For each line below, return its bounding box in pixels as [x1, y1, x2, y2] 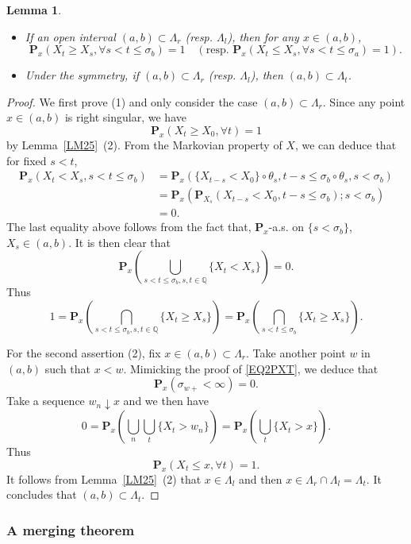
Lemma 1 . [6, 2, 62, 17]
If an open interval [25, 28, 116, 44]
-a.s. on [268, 218, 305, 235]
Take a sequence [6, 392, 85, 409]
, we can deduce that [294, 136, 397, 152]
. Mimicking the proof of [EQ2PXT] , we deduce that [123, 360, 378, 376]
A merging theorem [6, 519, 135, 539]
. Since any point [322, 93, 405, 110]
